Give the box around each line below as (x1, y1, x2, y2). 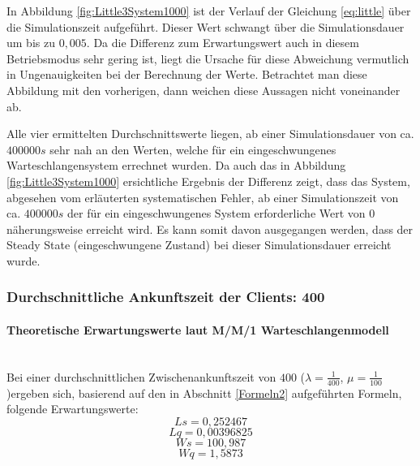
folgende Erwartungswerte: (6, 400, 139, 417)
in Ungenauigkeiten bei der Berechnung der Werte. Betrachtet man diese (6, 66, 367, 83)
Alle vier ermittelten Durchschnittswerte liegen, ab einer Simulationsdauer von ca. (6, 125, 414, 142)
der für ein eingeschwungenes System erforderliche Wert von (67, 205, 366, 222)
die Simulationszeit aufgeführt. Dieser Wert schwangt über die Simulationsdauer (6, 18, 405, 35)
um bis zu (6, 34, 55, 51)
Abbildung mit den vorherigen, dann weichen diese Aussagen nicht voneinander (6, 81, 401, 98)
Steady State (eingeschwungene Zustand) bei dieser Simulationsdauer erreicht (6, 236, 392, 253)
